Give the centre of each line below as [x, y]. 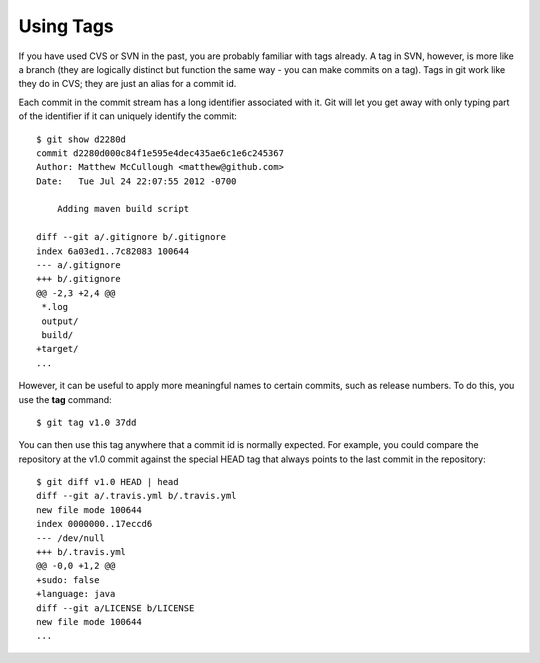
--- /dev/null [70, 538]
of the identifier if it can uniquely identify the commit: [127, 116]
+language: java [76, 594]
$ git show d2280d [81, 139]
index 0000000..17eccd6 [94, 524]
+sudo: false [68, 579]
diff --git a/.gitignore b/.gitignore [131, 237]
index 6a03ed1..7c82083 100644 [113, 251]
